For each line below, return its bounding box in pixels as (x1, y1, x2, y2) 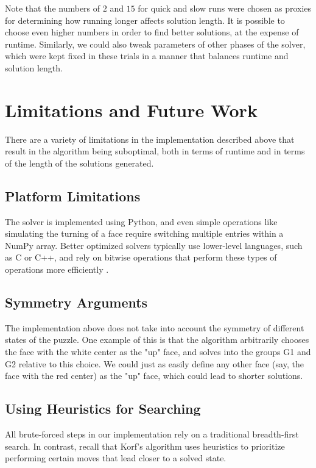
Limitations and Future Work (5, 97, 258, 122)
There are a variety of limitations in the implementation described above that (5, 132, 295, 145)
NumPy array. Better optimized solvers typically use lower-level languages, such (5, 239, 303, 251)
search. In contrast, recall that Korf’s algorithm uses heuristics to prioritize (5, 439, 285, 452)
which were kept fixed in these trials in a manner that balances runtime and (5, 49, 289, 62)
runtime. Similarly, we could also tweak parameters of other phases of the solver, (5, 37, 306, 50)
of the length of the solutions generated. (5, 156, 154, 169)
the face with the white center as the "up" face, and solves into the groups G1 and (5, 345, 311, 358)
